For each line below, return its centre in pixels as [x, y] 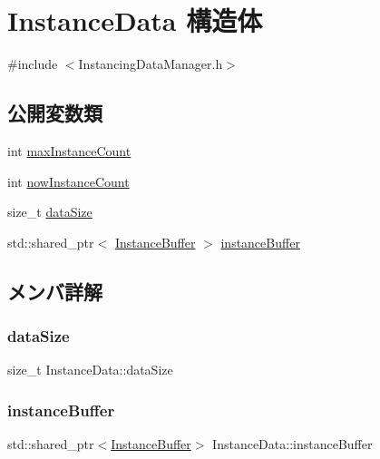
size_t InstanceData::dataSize [90, 370]
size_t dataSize [50, 212]
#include [33, 64]
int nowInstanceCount [68, 181]
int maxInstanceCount [69, 150]
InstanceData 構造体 [135, 20]
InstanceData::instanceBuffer [292, 444]
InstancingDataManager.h [151, 64]
